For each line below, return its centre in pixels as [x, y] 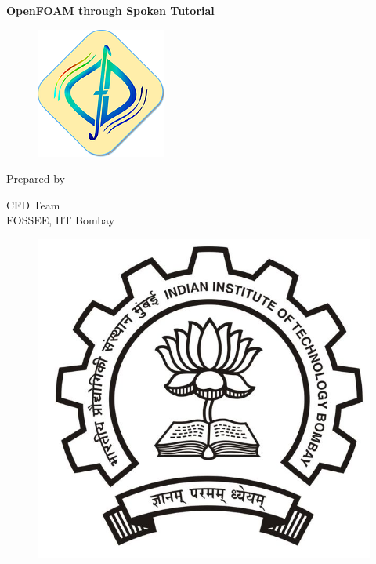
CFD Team [33, 204]
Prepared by [36, 178]
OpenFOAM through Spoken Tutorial [110, 10]
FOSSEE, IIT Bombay [61, 220]
